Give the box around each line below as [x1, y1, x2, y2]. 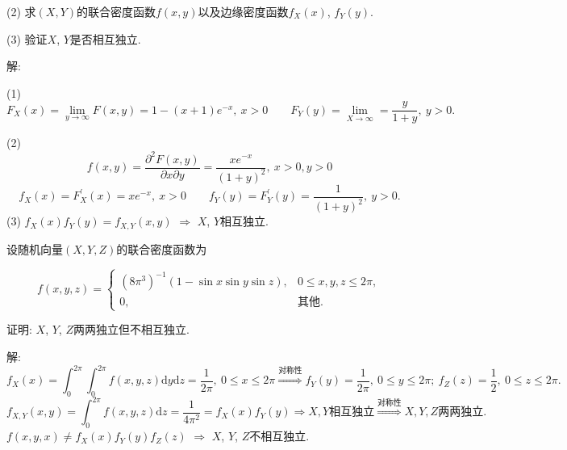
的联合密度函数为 [116, 240, 207, 257]
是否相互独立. [69, 30, 141, 47]
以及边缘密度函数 [198, 3, 289, 19]
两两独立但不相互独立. [73, 321, 190, 338]
